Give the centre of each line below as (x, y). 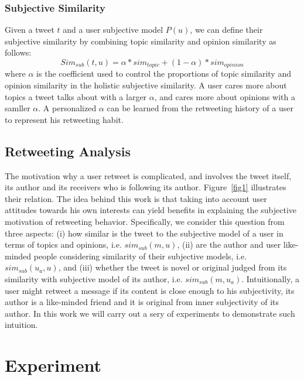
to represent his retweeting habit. (64, 119)
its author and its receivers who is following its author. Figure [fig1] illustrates (146, 187)
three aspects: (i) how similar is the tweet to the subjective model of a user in (144, 233)
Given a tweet (30, 30)
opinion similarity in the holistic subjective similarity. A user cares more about (146, 85)
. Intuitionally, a (271, 278)
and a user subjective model (113, 30)
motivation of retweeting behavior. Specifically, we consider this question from (145, 221)
